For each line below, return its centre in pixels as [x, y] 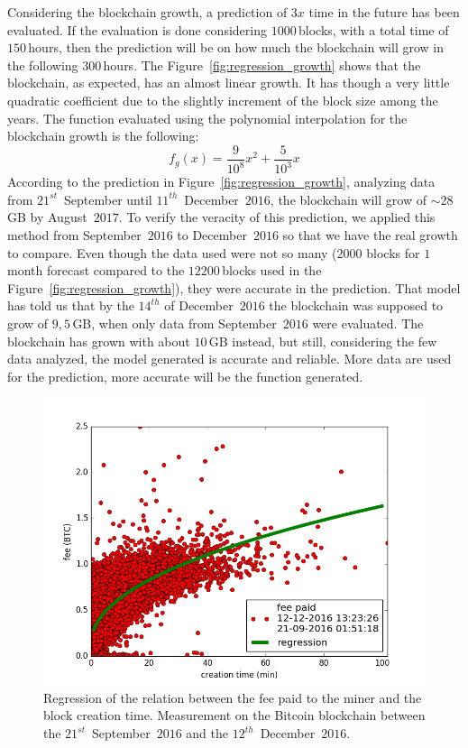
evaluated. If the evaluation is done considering [137, 29]
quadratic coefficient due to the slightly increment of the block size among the [223, 100]
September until [108, 199]
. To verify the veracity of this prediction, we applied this [277, 217]
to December [212, 234]
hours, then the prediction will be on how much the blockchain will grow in [236, 47]
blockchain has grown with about [99, 341]
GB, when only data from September [174, 323]
